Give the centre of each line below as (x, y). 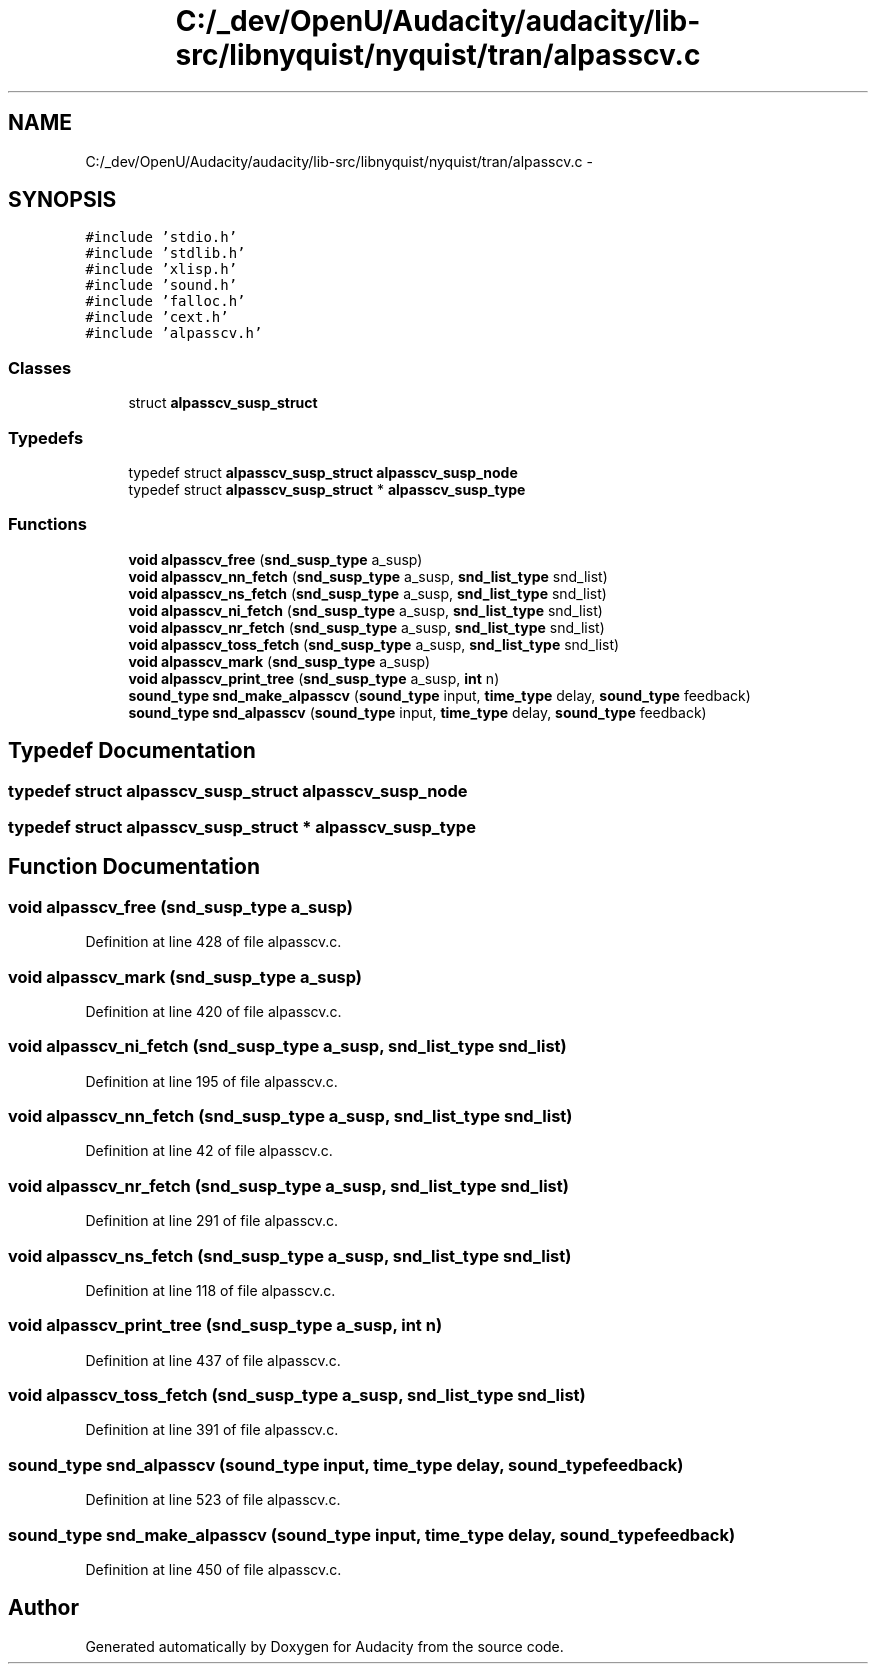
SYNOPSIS (62, 200)
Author (43, 1608)
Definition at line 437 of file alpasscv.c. (213, 1360)
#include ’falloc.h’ (165, 301)
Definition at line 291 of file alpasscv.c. (212, 1221)
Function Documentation (134, 867)
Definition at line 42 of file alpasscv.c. (209, 1151)
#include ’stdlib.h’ (165, 253)
